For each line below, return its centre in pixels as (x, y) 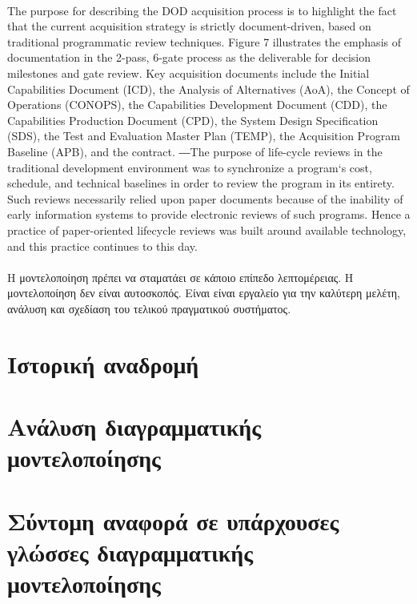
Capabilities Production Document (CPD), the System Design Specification (193, 120)
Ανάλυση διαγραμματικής (134, 427)
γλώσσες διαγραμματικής (130, 552)
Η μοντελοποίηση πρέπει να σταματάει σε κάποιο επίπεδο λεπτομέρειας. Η (180, 277)
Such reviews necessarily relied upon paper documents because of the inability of (205, 198)
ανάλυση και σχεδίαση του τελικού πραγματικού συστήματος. (149, 308)
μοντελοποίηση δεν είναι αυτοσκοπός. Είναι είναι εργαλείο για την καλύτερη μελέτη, (204, 293)
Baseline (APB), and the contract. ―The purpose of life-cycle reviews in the (195, 151)
